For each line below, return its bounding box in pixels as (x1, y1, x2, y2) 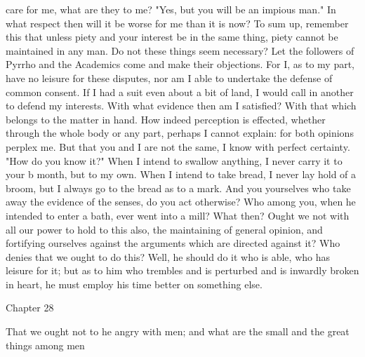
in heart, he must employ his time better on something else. (6, 276, 263, 291)
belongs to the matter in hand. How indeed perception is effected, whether (6, 112, 326, 126)
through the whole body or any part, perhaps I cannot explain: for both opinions (6, 126, 354, 140)
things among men (6, 337, 85, 352)
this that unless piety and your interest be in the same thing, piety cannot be (6, 29, 338, 44)
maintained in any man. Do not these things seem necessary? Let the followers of (6, 43, 354, 58)
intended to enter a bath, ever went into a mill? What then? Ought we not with (6, 208, 350, 222)
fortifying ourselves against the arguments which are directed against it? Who (6, 236, 340, 250)
